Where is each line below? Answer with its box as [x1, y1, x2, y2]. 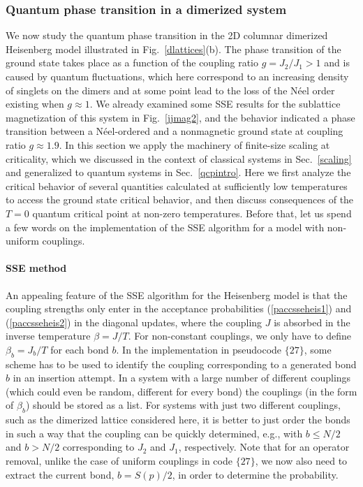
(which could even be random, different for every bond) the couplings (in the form [6, 384, 357, 398]
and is [324, 55, 350, 70]
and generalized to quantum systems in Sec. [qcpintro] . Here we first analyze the [6, 165, 351, 180]
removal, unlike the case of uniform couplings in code [6, 453, 232, 468]
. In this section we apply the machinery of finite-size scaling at [59, 137, 330, 152]
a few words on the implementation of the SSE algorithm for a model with [6, 219, 325, 234]
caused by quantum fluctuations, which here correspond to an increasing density [6, 69, 349, 83]
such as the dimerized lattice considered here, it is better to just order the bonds [6, 412, 350, 427]
